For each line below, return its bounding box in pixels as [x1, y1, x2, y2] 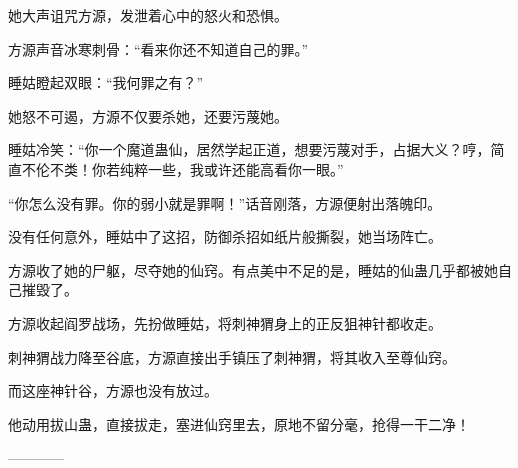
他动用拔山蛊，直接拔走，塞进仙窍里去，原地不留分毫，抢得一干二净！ [8, 413, 470, 434]
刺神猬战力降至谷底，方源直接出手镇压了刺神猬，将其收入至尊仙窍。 [8, 346, 456, 367]
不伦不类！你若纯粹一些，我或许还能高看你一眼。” [21, 158, 344, 179]
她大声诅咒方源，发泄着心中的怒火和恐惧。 [8, 5, 288, 25]
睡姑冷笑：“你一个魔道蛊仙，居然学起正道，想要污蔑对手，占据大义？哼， [8, 139, 491, 160]
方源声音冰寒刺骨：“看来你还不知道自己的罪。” [8, 38, 309, 59]
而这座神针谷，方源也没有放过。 [8, 380, 218, 401]
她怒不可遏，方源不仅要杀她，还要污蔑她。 [8, 105, 288, 126]
